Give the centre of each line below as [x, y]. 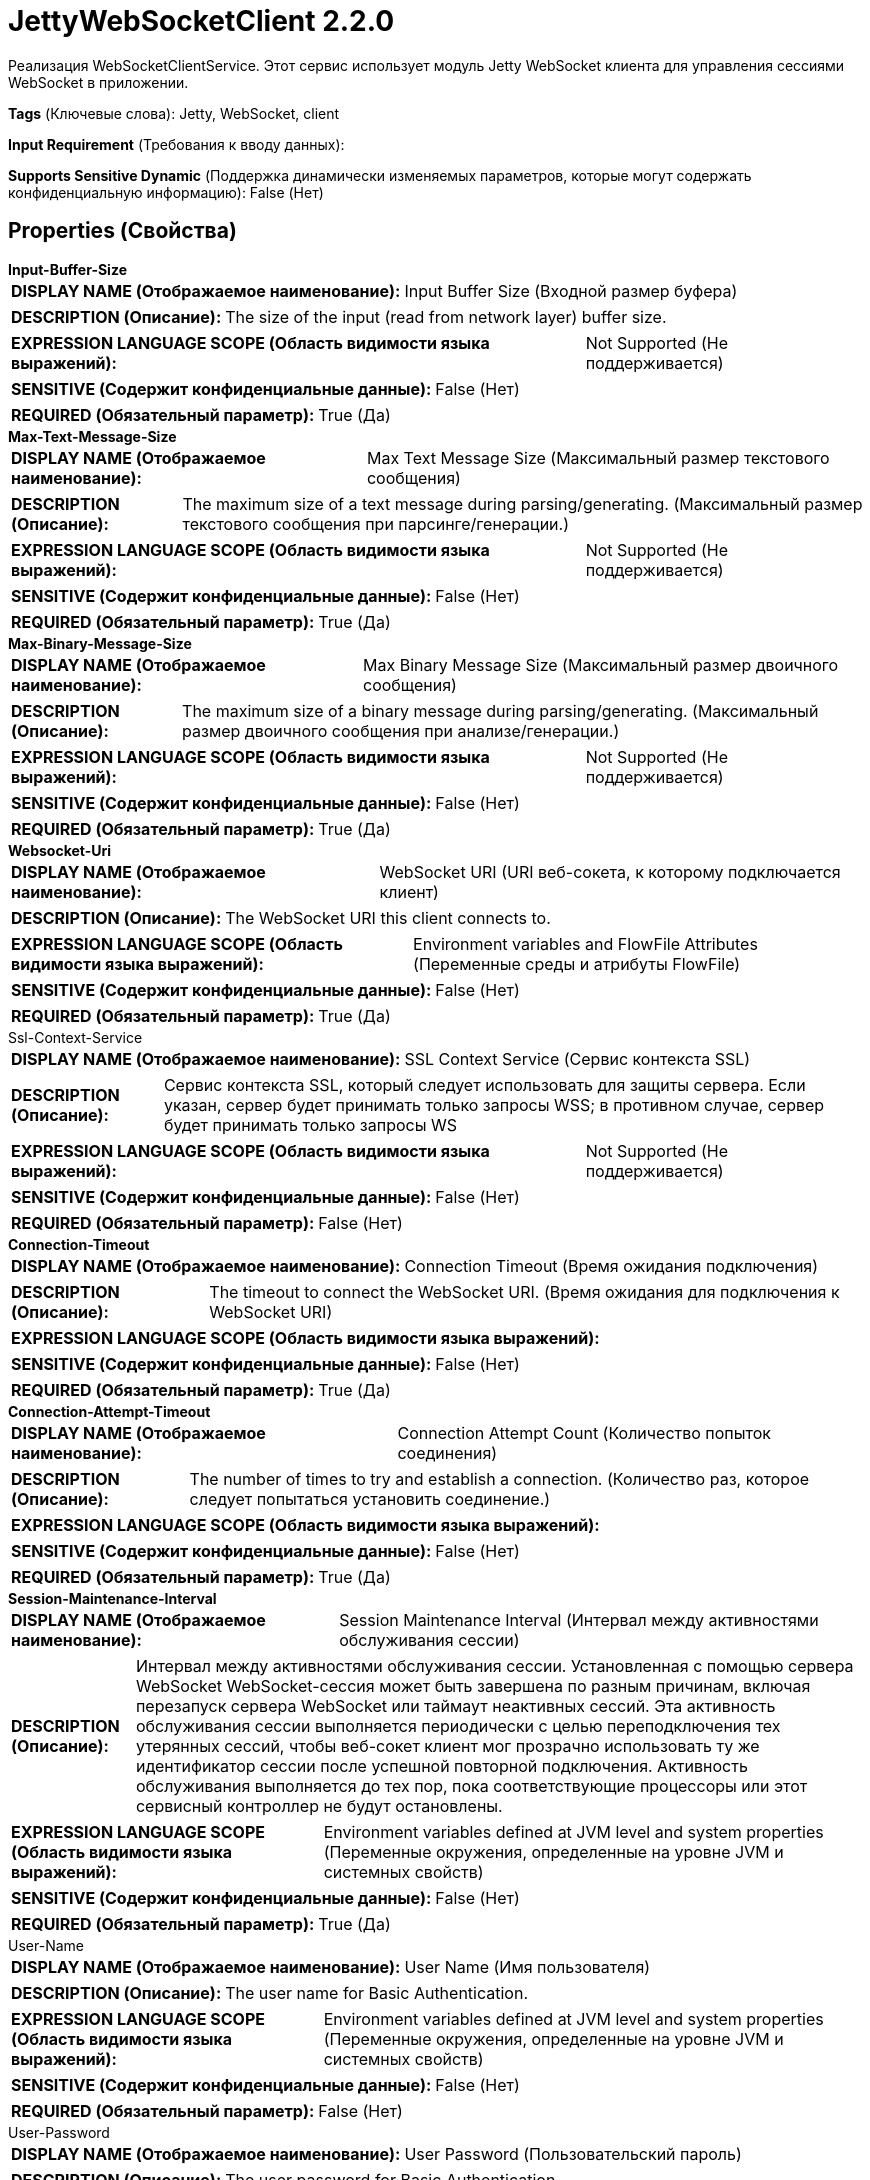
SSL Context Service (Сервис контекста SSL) [577, 1058]
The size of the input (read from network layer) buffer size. [446, 316]
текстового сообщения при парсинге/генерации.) [376, 523]
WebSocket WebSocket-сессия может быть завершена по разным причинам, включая [473, 1685]
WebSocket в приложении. [98, 82]
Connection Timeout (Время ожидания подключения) [611, 1265]
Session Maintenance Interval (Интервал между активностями [579, 1619]
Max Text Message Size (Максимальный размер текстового [598, 457]
